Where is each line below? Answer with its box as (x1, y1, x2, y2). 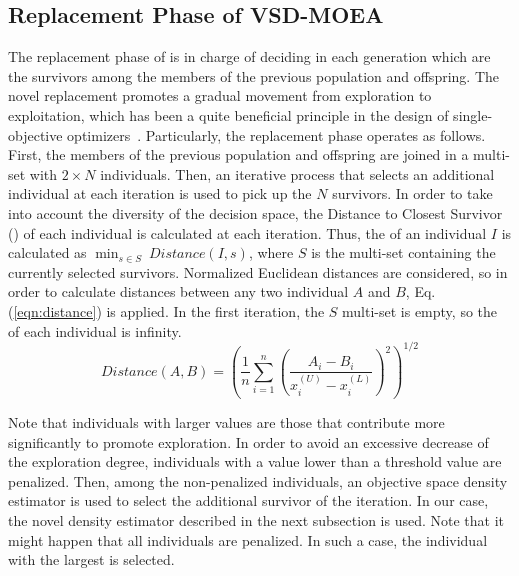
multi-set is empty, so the (342, 300, 498, 321)
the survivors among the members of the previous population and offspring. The (8, 65, 499, 86)
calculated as (8, 242, 87, 263)
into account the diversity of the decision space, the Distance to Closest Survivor (8, 202, 503, 223)
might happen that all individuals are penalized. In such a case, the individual (8, 529, 488, 550)
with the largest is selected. (8, 549, 175, 570)
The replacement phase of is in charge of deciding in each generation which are (8, 46, 491, 67)
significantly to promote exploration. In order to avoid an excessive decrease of (8, 431, 489, 452)
